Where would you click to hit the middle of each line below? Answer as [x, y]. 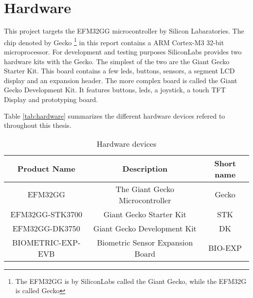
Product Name [46, 169]
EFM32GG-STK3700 [46, 214]
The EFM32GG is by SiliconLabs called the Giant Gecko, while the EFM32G [131, 281]
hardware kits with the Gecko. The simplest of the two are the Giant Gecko [117, 61]
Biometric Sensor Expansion [145, 242]
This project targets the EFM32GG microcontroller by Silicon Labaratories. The [124, 31]
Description [145, 169]
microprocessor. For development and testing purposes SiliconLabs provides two [123, 51]
